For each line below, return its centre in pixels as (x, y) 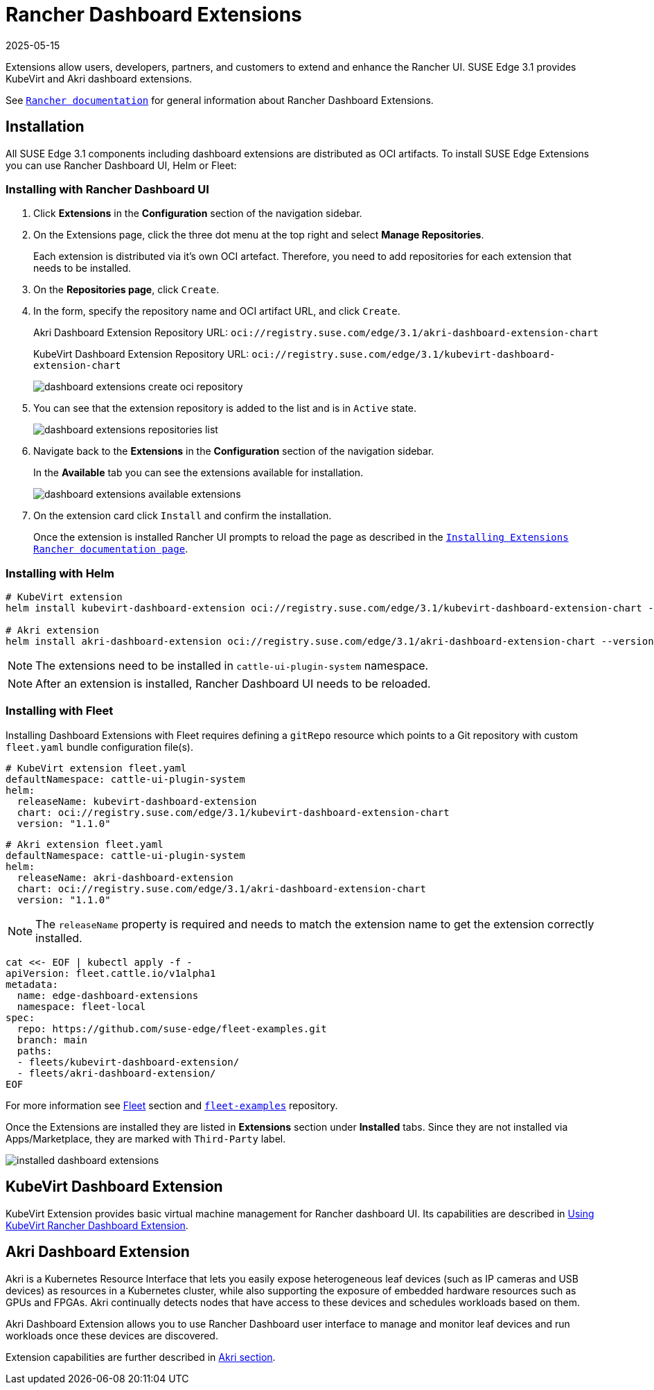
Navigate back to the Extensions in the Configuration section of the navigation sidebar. (234, 451)
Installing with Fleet (60, 711)
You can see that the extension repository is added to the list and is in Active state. (225, 408)
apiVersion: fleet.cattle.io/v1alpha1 (111, 973)
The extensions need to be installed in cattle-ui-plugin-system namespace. (232, 666)
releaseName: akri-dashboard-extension (125, 877)
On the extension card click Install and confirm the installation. (183, 516)
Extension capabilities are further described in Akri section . (141, 1357)
